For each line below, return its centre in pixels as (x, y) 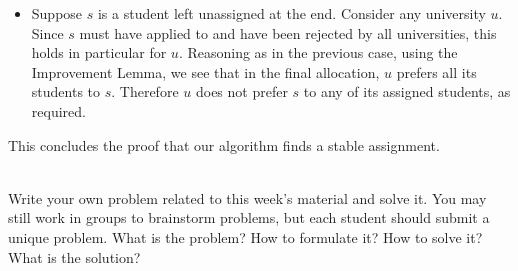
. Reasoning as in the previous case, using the (318, 52)
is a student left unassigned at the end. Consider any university (291, 13)
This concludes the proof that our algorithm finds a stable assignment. (224, 144)
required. (58, 110)
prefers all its (436, 71)
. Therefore (145, 91)
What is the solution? (74, 256)
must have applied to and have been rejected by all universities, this (288, 32)
